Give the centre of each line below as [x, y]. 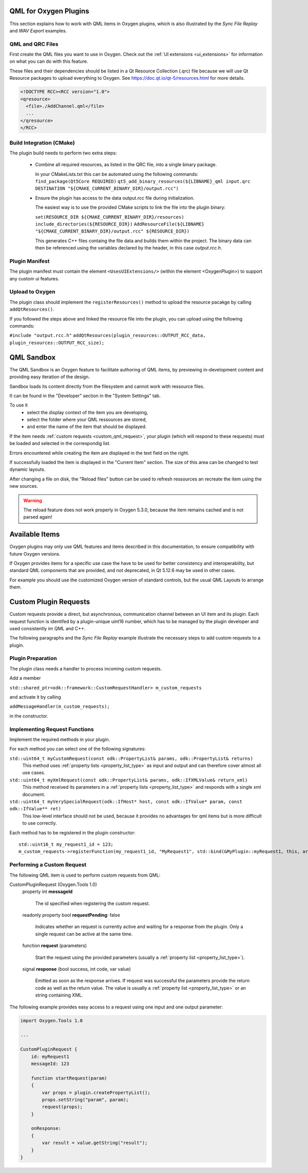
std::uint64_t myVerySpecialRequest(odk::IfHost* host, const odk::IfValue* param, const [126, 802]
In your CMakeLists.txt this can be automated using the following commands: [117, 174]
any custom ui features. [34, 278]
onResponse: [46, 1128]
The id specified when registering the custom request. [92, 903]
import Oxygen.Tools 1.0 [52, 1020]
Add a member [25, 678]
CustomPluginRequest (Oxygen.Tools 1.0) [53, 884]
